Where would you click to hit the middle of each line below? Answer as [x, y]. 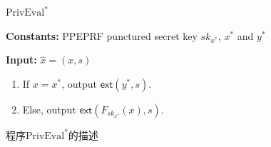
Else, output [49, 109]
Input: [21, 60]
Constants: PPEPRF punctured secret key [102, 35]
